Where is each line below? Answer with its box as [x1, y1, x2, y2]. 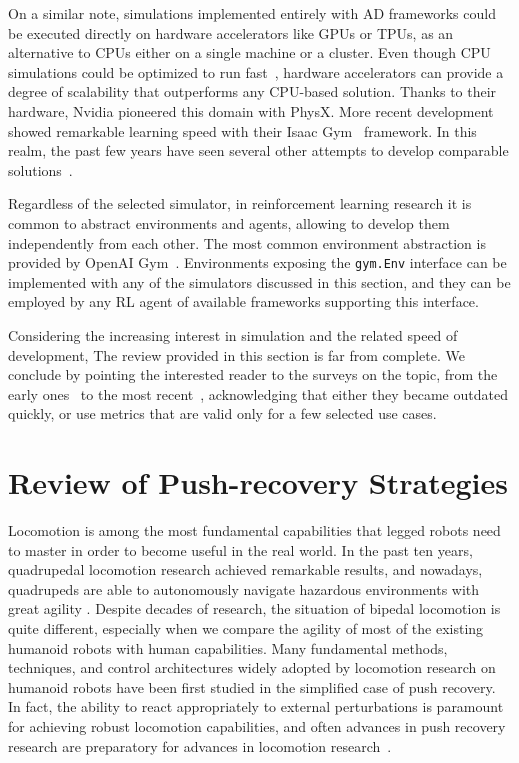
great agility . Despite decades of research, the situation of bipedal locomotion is [8, 598, 501, 619]
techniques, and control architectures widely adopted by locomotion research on [8, 657, 496, 678]
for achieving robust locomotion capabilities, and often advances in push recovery [8, 716, 506, 736]
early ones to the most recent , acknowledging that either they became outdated [8, 383, 508, 404]
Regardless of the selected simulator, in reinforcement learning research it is [8, 193, 472, 214]
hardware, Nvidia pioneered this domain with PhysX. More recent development [8, 100, 494, 121]
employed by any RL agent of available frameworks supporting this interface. [8, 291, 479, 312]
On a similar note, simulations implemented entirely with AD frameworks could [8, 3, 496, 23]
